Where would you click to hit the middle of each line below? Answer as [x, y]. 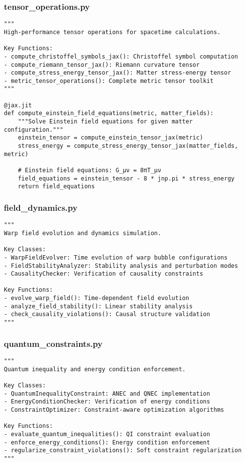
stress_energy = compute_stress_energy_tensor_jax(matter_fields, [128, 146]
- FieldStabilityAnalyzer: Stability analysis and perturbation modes [121, 266]
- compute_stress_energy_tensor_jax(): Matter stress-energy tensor [118, 73]
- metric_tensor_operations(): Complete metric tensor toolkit [109, 81]
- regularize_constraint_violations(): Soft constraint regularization [123, 451]
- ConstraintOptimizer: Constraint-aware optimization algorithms [114, 410]
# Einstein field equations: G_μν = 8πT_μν [90, 171]
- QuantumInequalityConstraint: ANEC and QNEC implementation [107, 393]
